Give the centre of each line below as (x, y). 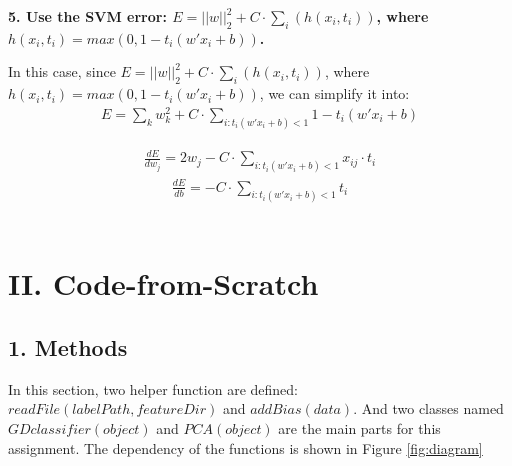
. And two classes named (428, 408)
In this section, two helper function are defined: (153, 388)
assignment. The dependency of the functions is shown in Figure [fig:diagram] (245, 447)
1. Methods (68, 346)
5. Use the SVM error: (87, 16)
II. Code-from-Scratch (163, 283)
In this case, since (62, 71)
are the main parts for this (359, 427)
